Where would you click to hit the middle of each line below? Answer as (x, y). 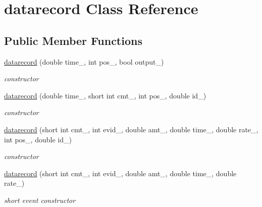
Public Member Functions (73, 40)
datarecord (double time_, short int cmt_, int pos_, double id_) (105, 95)
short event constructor (40, 200)
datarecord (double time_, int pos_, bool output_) (84, 61)
